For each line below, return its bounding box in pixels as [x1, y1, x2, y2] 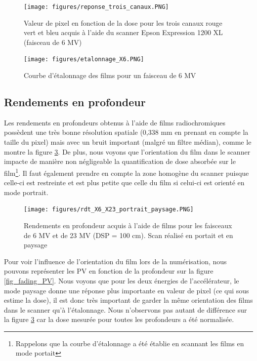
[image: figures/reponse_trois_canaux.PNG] [24, 3, 169, 10]
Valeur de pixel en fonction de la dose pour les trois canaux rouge [24, 17, 222, 28]
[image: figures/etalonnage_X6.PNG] [24, 56, 144, 63]
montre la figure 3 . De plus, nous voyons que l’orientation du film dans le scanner [4, 146, 251, 157]
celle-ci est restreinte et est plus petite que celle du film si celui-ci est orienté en [4, 177, 245, 188]
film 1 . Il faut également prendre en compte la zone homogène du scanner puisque [4, 166, 249, 178]
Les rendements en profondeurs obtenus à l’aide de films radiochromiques [4, 117, 226, 127]
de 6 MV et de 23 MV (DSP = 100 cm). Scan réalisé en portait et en [24, 230, 233, 240]
